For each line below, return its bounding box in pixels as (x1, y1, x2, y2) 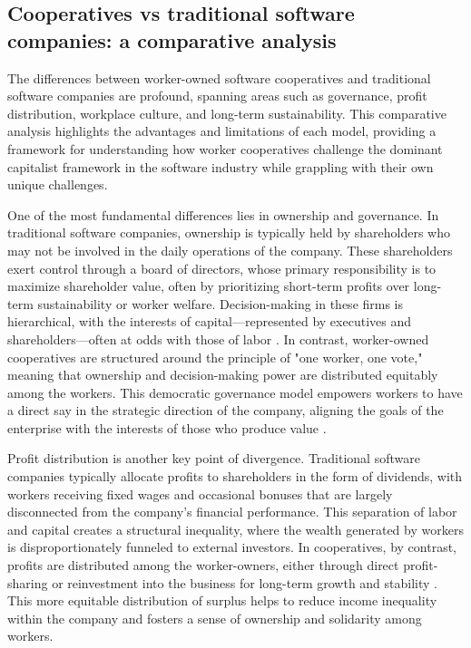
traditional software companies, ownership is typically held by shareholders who (7, 223, 450, 242)
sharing (7, 573, 48, 592)
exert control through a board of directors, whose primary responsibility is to (7, 258, 437, 277)
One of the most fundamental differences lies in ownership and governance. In (7, 205, 439, 224)
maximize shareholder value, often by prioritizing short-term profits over (7, 276, 410, 295)
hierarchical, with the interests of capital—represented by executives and (7, 312, 411, 331)
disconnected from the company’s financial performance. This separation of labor (7, 502, 457, 521)
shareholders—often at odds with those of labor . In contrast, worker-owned (7, 329, 429, 348)
